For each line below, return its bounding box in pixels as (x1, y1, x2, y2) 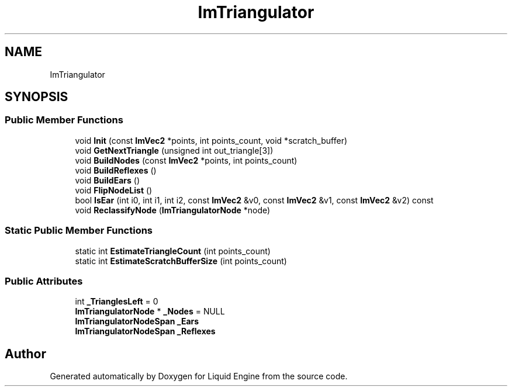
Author (5, 346, 46, 361)
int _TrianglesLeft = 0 (75, 296, 158, 307)
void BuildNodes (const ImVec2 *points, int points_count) (75, 155, 297, 165)
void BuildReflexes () (75, 165, 157, 175)
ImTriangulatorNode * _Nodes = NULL (75, 306, 225, 317)
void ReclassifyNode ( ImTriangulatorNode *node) (75, 205, 271, 215)
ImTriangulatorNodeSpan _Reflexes (75, 326, 216, 337)
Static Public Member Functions (5, 224, 153, 237)
